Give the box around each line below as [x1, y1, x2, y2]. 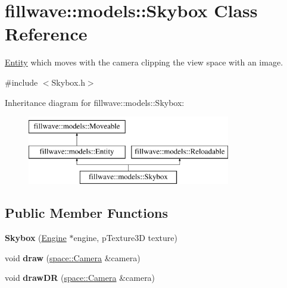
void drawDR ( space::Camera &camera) [5, 271, 155, 284]
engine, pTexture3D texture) [73, 231, 177, 244]
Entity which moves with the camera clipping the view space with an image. [5, 56, 283, 68]
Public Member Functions [5, 204, 168, 222]
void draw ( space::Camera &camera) [5, 251, 141, 264]
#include [5, 76, 38, 88]
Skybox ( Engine [5, 231, 67, 244]
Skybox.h [51, 76, 85, 88]
